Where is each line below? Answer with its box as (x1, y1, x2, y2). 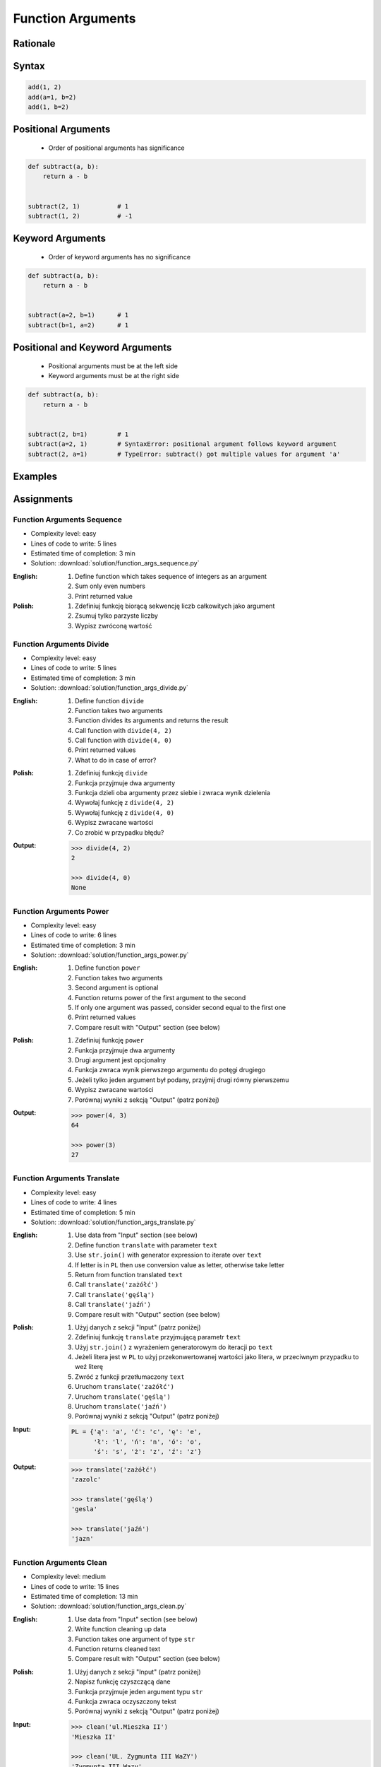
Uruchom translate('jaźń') (75, 1402, 167, 1411)
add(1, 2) (28, 83, 62, 91)
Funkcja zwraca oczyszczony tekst (75, 1697, 176, 1706)
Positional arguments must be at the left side (48, 361, 178, 370)
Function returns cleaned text (75, 1644, 161, 1653)
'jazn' (71, 1534, 95, 1543)
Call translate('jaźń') (75, 1301, 152, 1309)
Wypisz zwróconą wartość (75, 621, 152, 630)
